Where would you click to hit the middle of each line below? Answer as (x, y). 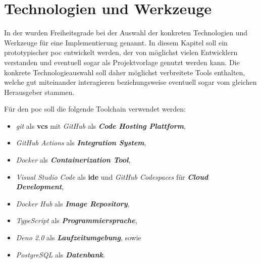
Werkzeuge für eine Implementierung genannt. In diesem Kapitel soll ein (116, 42)
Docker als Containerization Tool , (73, 160)
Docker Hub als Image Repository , (73, 203)
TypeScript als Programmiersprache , (76, 220)
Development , (40, 187)
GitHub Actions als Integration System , (81, 143)
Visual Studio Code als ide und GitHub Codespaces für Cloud (112, 176)
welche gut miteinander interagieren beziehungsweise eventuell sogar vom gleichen (130, 82)
